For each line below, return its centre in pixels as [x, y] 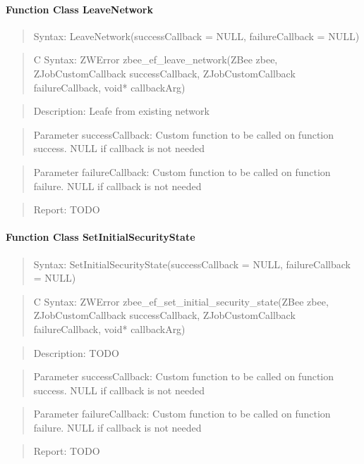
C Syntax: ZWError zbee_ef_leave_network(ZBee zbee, [156, 59]
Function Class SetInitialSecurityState [101, 237]
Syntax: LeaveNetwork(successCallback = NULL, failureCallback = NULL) [196, 36]
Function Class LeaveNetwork [79, 9]
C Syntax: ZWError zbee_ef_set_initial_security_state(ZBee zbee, [181, 301]
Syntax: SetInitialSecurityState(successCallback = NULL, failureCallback [192, 264]
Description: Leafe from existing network [121, 111]
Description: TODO [76, 352]
